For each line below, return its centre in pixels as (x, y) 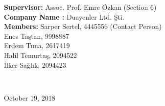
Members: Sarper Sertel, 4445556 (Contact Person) (83, 26)
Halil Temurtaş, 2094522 (41, 55)
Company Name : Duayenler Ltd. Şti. (64, 16)
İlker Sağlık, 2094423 (35, 65)
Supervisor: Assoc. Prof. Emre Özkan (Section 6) (80, 7)
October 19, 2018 (30, 97)
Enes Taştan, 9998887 (36, 36)
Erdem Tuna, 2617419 (37, 45)
